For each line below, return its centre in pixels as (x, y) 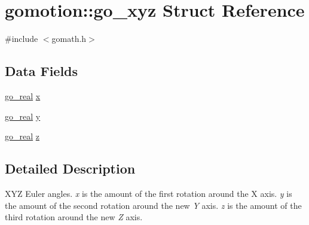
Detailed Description (70, 168)
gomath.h (69, 39)
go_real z (22, 136)
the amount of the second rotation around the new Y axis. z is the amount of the (153, 205)
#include (22, 39)
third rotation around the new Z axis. (74, 217)
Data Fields (42, 71)
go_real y (23, 116)
